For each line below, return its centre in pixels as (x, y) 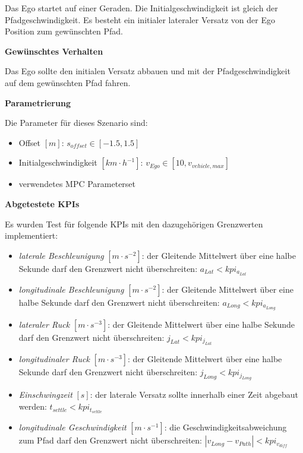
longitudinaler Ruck (54, 359)
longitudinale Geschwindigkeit (72, 427)
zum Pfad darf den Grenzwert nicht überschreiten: (110, 440)
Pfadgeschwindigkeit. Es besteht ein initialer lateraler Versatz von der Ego (140, 19)
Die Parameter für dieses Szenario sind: (76, 123)
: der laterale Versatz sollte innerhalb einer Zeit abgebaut (194, 395)
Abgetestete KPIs (42, 203)
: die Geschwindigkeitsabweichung (225, 427)
